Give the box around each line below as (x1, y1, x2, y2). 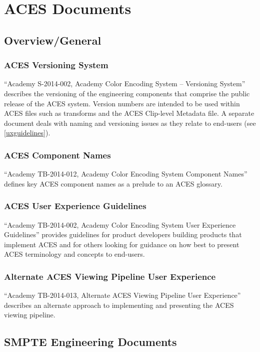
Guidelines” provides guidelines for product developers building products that (4, 229, 242, 240)
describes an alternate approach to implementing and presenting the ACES (4, 299, 234, 310)
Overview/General (4, 32, 101, 48)
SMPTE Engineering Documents (4, 334, 177, 349)
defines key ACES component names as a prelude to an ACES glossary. (4, 178, 222, 189)
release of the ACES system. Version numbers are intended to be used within (4, 98, 240, 108)
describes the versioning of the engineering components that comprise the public (4, 88, 250, 98)
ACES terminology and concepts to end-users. (4, 249, 145, 259)
